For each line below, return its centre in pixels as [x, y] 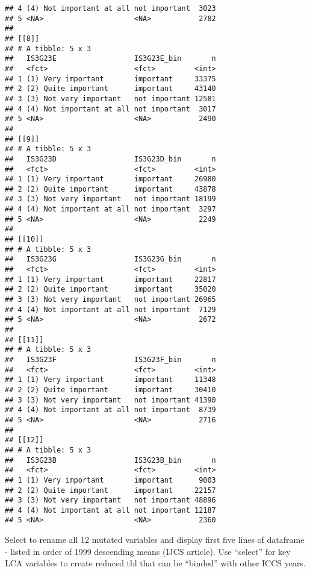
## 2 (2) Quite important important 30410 [110, 390]
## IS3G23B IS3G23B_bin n [110, 460]
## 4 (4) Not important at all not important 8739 [110, 410]
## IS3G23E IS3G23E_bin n [110, 59]
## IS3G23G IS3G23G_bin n [110, 259]
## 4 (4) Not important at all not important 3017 [110, 109]
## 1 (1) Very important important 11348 [110, 380]
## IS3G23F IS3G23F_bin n [110, 359]
